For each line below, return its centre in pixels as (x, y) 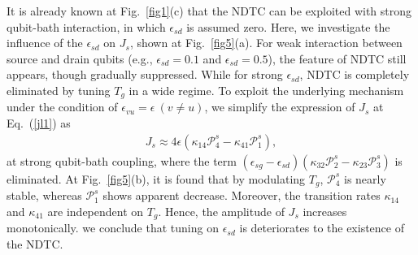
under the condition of (62, 107)
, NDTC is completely (355, 74)
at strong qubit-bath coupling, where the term (122, 160)
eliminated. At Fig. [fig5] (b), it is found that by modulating (156, 178)
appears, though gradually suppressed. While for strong (145, 74)
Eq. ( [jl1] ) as (39, 123)
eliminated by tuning (59, 90)
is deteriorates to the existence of (322, 228)
